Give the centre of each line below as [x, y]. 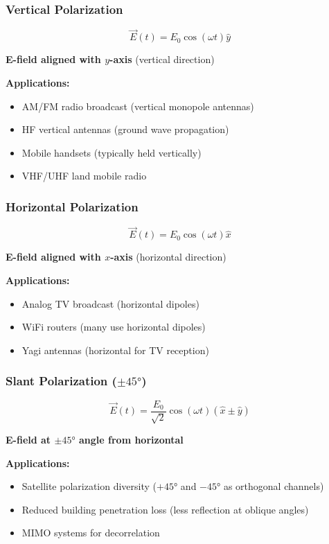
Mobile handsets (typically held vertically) [112, 152]
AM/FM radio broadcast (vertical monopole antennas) [138, 106]
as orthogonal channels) [274, 486]
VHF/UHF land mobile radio [84, 176]
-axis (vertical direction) [162, 59]
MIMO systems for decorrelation [91, 533]
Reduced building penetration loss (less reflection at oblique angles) [165, 509]
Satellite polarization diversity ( [89, 486]
